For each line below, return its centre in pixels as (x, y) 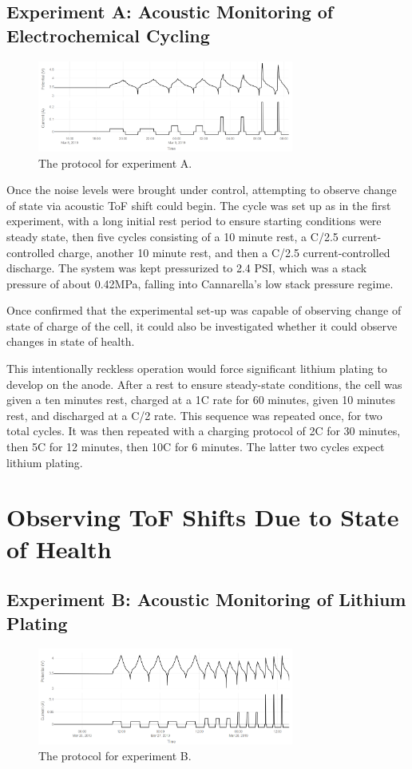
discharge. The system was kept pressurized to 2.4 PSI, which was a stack (187, 268)
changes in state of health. (71, 341)
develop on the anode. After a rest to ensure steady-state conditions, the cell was (204, 384)
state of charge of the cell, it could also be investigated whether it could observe (202, 325)
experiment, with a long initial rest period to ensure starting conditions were (194, 221)
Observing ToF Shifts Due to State (203, 517)
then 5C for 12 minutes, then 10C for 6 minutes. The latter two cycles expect (196, 447)
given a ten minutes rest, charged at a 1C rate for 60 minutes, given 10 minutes (201, 400)
